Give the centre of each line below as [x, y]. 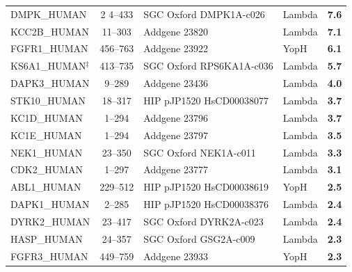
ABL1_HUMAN [46, 187]
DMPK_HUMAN [49, 14]
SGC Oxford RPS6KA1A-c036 [208, 66]
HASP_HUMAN [47, 238]
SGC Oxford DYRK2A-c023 [203, 221]
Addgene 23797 [176, 135]
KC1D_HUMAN [47, 117]
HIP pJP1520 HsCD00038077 [206, 100]
